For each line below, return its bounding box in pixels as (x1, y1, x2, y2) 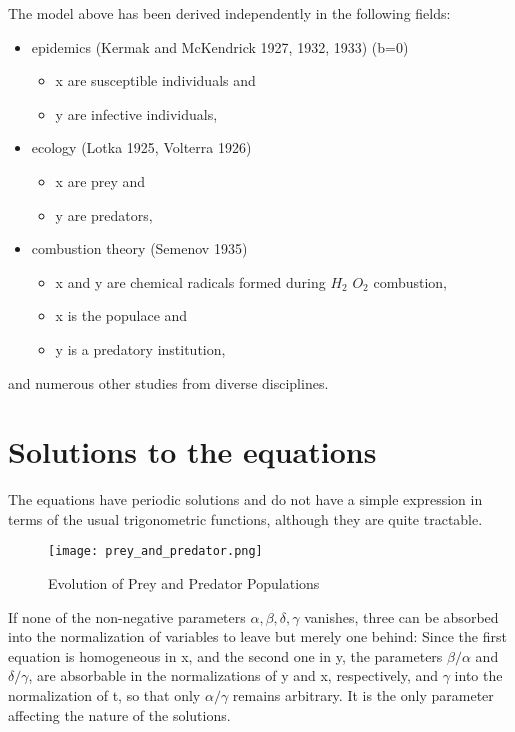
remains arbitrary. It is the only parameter (232, 685, 494, 706)
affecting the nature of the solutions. (8, 704, 231, 725)
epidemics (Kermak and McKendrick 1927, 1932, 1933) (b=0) (31, 36, 409, 57)
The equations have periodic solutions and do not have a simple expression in (8, 489, 483, 510)
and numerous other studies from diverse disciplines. (8, 372, 329, 393)
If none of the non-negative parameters (8, 606, 246, 627)
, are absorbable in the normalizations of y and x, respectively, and (28, 665, 439, 686)
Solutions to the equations (8, 431, 377, 472)
